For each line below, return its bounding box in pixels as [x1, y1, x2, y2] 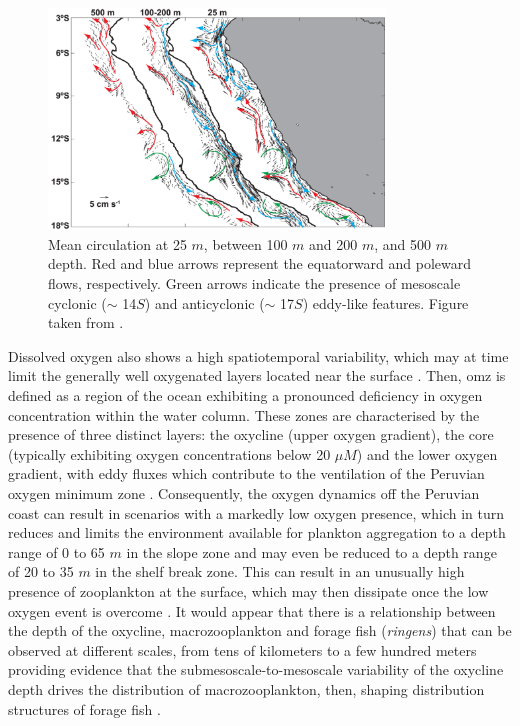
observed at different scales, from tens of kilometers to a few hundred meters [8, 639, 477, 660]
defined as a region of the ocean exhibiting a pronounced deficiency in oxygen [8, 385, 483, 405]
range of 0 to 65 [8, 541, 105, 562]
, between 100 [203, 233, 288, 254]
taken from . [48, 312, 124, 333]
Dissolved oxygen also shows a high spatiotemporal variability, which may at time [8, 345, 509, 366]
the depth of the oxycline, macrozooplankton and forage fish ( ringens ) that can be [8, 620, 512, 641]
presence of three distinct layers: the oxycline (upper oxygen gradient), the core [8, 424, 494, 445]
